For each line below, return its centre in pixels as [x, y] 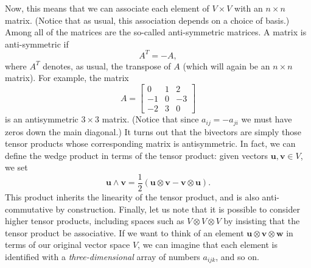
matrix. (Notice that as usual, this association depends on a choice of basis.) [147, 20]
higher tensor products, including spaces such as [95, 221]
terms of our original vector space [68, 245]
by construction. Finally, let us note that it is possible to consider [178, 209]
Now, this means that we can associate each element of [107, 8]
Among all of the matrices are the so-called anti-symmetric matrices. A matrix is [156, 32]
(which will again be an [226, 65]
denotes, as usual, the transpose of [107, 65]
